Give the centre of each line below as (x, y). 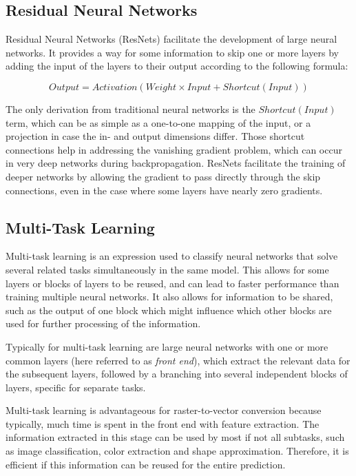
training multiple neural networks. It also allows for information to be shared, (169, 297)
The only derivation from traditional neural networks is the (130, 108)
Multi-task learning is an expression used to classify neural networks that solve (172, 256)
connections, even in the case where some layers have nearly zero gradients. (164, 190)
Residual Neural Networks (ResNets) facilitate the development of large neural (171, 39)
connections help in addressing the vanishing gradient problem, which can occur (174, 149)
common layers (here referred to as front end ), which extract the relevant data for (178, 360)
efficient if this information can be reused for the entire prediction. (146, 464)
